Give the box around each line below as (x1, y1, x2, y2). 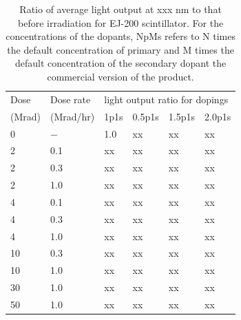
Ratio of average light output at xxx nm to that (19, 2, 222, 16)
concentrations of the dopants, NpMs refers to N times (6, 29, 235, 43)
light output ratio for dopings (104, 92, 229, 106)
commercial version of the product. (47, 69, 194, 83)
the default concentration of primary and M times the (7, 42, 234, 56)
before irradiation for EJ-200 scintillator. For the (18, 15, 224, 30)
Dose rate (50, 92, 91, 106)
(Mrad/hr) (50, 109, 95, 123)
